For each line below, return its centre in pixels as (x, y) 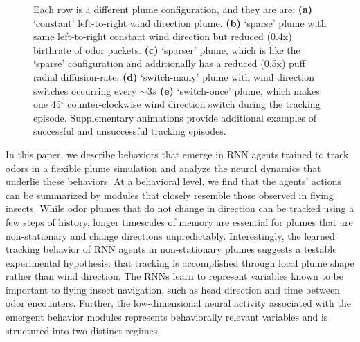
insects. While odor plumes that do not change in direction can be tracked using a (180, 208)
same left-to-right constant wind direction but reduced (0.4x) (163, 36)
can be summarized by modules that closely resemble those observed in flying (170, 194)
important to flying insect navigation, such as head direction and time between (173, 289)
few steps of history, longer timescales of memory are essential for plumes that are (179, 221)
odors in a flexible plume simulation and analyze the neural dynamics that (163, 168)
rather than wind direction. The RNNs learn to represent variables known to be (174, 276)
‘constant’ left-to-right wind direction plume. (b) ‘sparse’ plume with (180, 22)
